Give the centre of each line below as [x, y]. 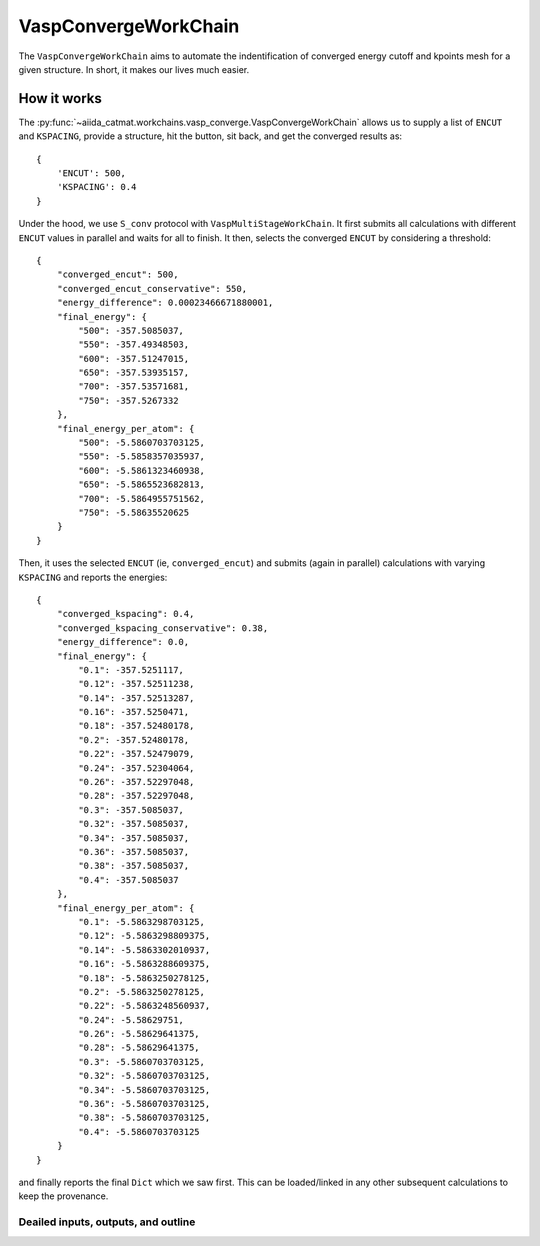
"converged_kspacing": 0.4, [125, 614]
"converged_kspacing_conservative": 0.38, [162, 628]
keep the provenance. [63, 1196]
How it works [60, 98]
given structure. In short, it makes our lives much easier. [134, 69]
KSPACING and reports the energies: [93, 577]
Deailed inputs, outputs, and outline [107, 1222]
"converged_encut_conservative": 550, [152, 288]
